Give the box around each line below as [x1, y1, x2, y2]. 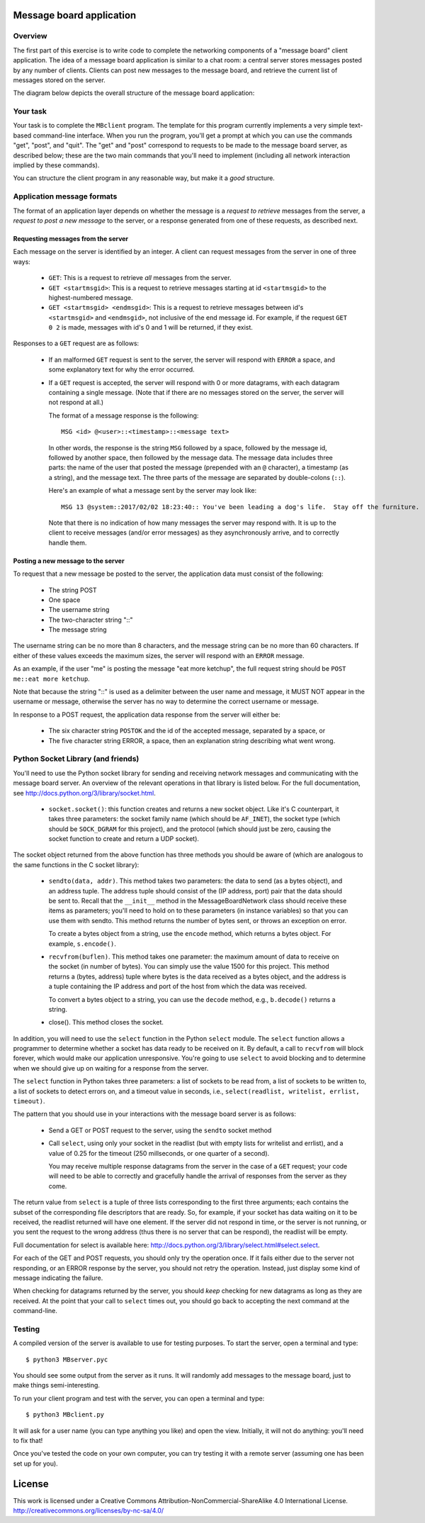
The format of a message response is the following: [48, 411, 199, 420]
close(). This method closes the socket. [48, 1018, 164, 1027]
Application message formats [13, 191, 118, 201]
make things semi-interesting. [13, 1381, 101, 1390]
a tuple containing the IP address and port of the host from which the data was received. [48, 982, 307, 991]
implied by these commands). [13, 161, 100, 169]
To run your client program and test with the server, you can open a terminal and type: [13, 1394, 265, 1402]
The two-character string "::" [48, 615, 133, 624]
